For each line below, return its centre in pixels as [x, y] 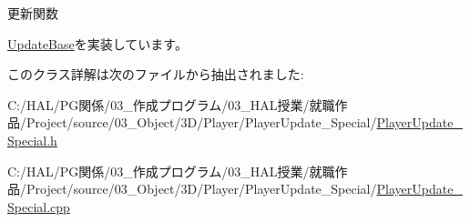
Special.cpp [39, 206]
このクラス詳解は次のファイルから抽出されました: [156, 74]
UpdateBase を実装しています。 [97, 43]
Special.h [32, 140]
